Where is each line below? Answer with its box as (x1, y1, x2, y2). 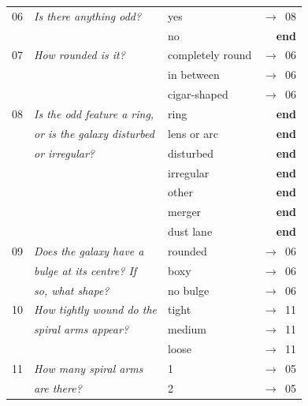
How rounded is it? (34, 47, 125, 63)
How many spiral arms (34, 359, 143, 376)
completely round (168, 47, 252, 63)
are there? (34, 379, 82, 396)
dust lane (168, 223, 213, 240)
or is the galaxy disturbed (34, 125, 154, 141)
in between (168, 66, 220, 83)
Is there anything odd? (34, 7, 142, 24)
